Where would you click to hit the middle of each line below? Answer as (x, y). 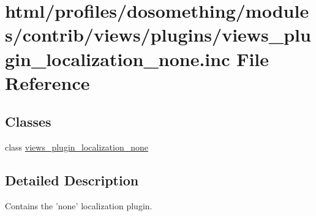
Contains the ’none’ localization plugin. (79, 205)
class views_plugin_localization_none (77, 147)
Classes (28, 121)
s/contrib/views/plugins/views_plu (158, 35)
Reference (47, 82)
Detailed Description (72, 180)
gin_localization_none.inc (118, 58)
